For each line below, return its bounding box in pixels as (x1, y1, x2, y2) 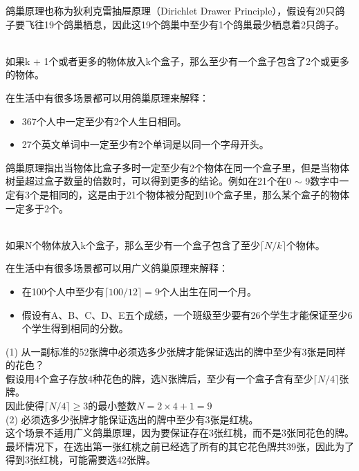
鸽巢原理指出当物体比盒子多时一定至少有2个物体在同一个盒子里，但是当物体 (6, 160, 349, 174)
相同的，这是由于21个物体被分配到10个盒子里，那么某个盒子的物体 (48, 187, 349, 201)
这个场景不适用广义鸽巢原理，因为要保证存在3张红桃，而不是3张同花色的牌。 (6, 425, 354, 440)
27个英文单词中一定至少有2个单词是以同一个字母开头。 (21, 137, 269, 151)
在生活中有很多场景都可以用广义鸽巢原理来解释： (6, 261, 228, 275)
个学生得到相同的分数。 (21, 321, 129, 335)
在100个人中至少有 (21, 284, 104, 298)
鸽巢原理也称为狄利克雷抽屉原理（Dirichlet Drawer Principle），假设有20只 (6, 3, 335, 17)
